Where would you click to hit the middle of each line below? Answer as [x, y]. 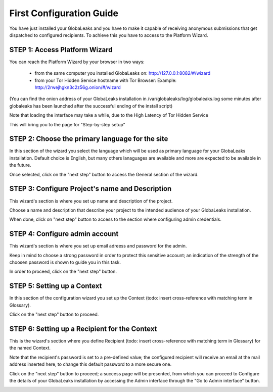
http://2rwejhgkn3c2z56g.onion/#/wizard [78, 87]
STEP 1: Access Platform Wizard [61, 50]
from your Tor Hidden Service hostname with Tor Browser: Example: [106, 80]
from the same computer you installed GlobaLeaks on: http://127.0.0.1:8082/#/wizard [123, 73]
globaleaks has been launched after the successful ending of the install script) [91, 106]
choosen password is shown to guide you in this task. [65, 262]
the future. [20, 165]
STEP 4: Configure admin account [64, 234]
